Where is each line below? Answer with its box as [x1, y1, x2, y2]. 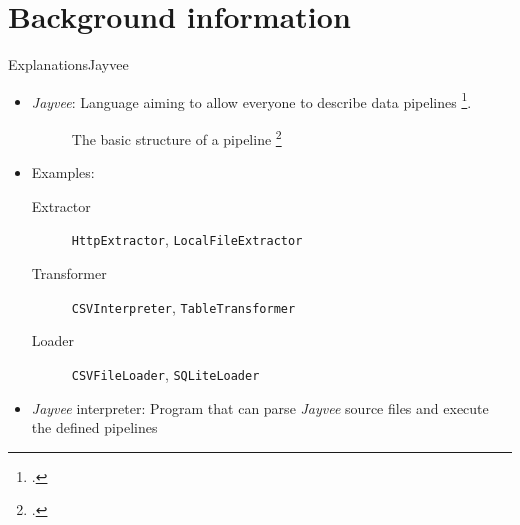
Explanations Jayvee [8, 54, 129, 75]
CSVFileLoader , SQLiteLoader [71, 363, 260, 384]
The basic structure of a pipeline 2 [71, 125, 282, 149]
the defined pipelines [31, 417, 158, 438]
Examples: [31, 162, 95, 183]
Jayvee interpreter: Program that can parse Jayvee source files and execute [31, 397, 489, 418]
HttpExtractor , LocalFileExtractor [71, 229, 303, 250]
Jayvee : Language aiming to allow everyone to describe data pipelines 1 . [31, 88, 472, 112]
